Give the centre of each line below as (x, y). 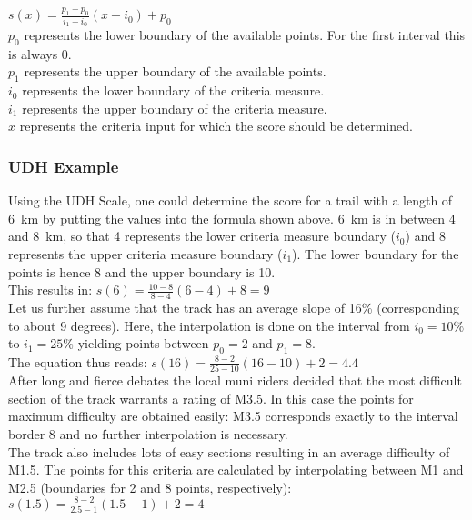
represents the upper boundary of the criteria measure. (175, 108)
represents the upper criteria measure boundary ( (146, 253)
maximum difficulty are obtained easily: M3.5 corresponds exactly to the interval (233, 416)
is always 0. (40, 53)
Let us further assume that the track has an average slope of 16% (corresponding (234, 307)
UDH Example (64, 166)
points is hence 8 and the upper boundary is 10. (142, 271)
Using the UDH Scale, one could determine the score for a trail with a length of (231, 200)
